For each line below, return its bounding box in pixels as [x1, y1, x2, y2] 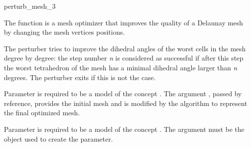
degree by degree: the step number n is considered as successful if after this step [4, 53, 244, 63]
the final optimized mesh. [4, 107, 80, 118]
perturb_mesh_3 [4, 1, 56, 11]
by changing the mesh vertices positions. [4, 27, 125, 37]
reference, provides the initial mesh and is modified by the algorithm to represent [4, 98, 248, 108]
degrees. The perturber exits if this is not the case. [4, 72, 156, 82]
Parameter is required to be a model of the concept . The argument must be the [4, 124, 245, 134]
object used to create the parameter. [4, 133, 113, 144]
